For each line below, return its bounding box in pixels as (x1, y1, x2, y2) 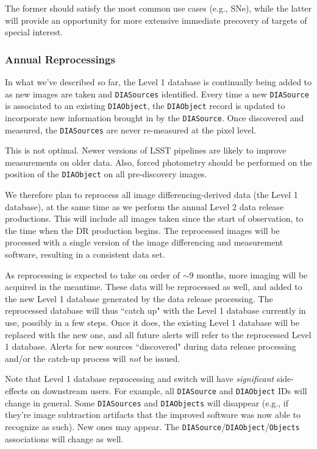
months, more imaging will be (196, 268, 308, 281)
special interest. (5, 26, 63, 38)
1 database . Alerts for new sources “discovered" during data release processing (5, 340, 296, 353)
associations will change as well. (5, 432, 124, 445)
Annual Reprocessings (5, 51, 115, 66)
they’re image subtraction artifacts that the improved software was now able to (5, 408, 301, 421)
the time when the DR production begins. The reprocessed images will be (5, 224, 280, 236)
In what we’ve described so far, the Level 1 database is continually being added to (5, 76, 312, 88)
